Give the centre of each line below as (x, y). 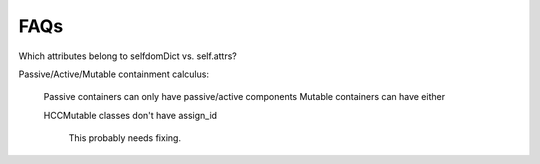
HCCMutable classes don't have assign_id (130, 115)
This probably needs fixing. (125, 138)
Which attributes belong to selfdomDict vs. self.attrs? (127, 56)
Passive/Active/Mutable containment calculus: (114, 74)
